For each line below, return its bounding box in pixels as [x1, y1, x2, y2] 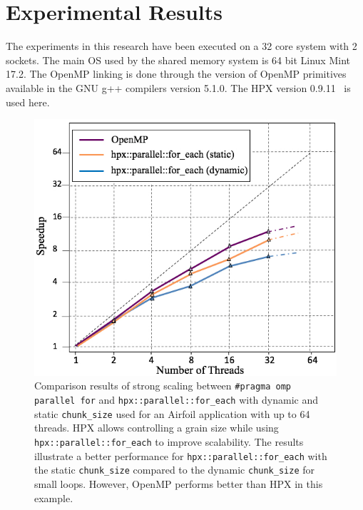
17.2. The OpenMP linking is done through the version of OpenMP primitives [6, 66, 347, 81]
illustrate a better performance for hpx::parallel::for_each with [34, 448, 327, 463]
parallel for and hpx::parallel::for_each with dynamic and [34, 392, 318, 407]
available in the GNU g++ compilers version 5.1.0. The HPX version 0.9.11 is [6, 80, 351, 95]
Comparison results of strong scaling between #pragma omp [34, 378, 292, 393]
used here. [6, 94, 50, 109]
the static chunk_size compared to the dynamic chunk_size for [34, 462, 315, 477]
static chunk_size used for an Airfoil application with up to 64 [34, 406, 310, 421]
